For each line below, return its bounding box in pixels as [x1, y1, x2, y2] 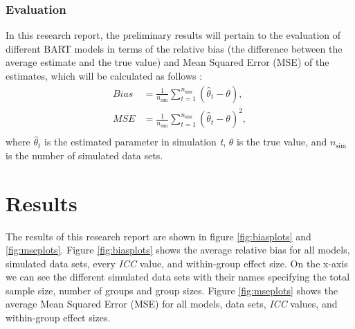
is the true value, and [236, 134, 327, 149]
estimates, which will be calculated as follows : [6, 69, 203, 82]
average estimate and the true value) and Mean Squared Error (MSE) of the [6, 55, 329, 69]
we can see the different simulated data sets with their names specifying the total [6, 269, 350, 284]
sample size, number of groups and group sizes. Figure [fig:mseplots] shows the [6, 283, 338, 297]
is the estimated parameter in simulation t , [44, 134, 226, 149]
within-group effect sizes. [6, 310, 111, 325]
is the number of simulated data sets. [6, 148, 163, 162]
